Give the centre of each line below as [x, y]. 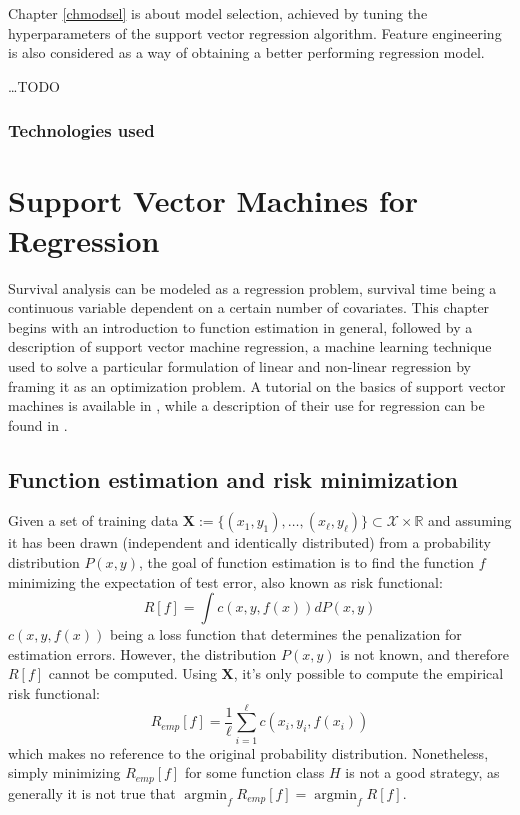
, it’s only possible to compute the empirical [368, 673]
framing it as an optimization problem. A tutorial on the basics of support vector [257, 385]
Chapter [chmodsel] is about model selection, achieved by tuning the [218, 13]
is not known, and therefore [424, 653]
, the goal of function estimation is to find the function [306, 562]
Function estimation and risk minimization [233, 478]
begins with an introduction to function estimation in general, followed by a [240, 326]
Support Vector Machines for [213, 200]
